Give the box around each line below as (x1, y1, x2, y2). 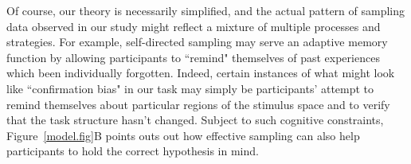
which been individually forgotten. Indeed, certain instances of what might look (6, 64, 395, 81)
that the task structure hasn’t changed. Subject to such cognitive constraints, (6, 111, 384, 128)
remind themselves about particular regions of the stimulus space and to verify (6, 96, 390, 112)
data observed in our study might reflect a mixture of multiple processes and (6, 18, 381, 34)
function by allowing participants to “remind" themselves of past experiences (6, 49, 380, 65)
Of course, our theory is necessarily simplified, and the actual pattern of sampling (6, 2, 405, 18)
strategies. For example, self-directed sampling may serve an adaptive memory (6, 33, 388, 50)
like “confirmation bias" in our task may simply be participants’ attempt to (6, 80, 374, 96)
